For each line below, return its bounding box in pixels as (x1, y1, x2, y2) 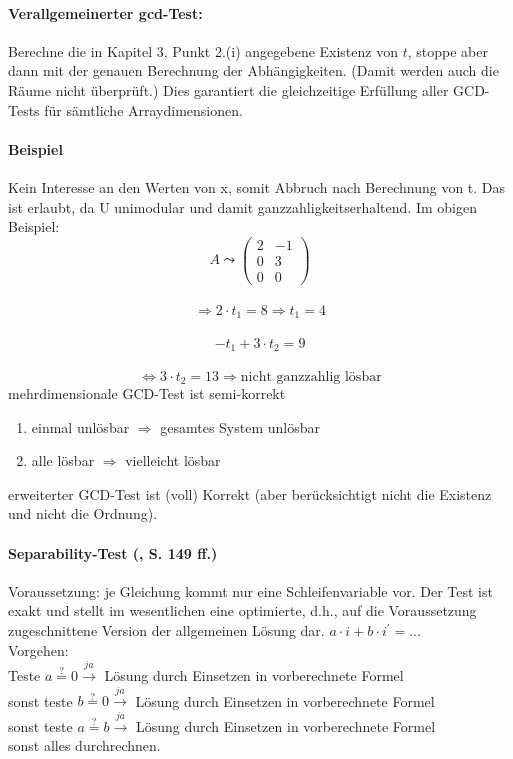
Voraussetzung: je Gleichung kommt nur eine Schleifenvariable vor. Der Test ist (8, 580, 493, 601)
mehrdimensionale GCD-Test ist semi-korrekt (8, 383, 286, 404)
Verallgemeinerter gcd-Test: (8, 2, 203, 23)
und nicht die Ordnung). (8, 503, 158, 524)
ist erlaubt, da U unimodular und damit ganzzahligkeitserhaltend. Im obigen (8, 196, 477, 217)
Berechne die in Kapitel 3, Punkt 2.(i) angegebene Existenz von (8, 40, 398, 61)
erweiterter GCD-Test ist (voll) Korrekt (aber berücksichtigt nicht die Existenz (8, 483, 492, 504)
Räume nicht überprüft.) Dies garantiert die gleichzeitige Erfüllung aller (8, 79, 449, 100)
